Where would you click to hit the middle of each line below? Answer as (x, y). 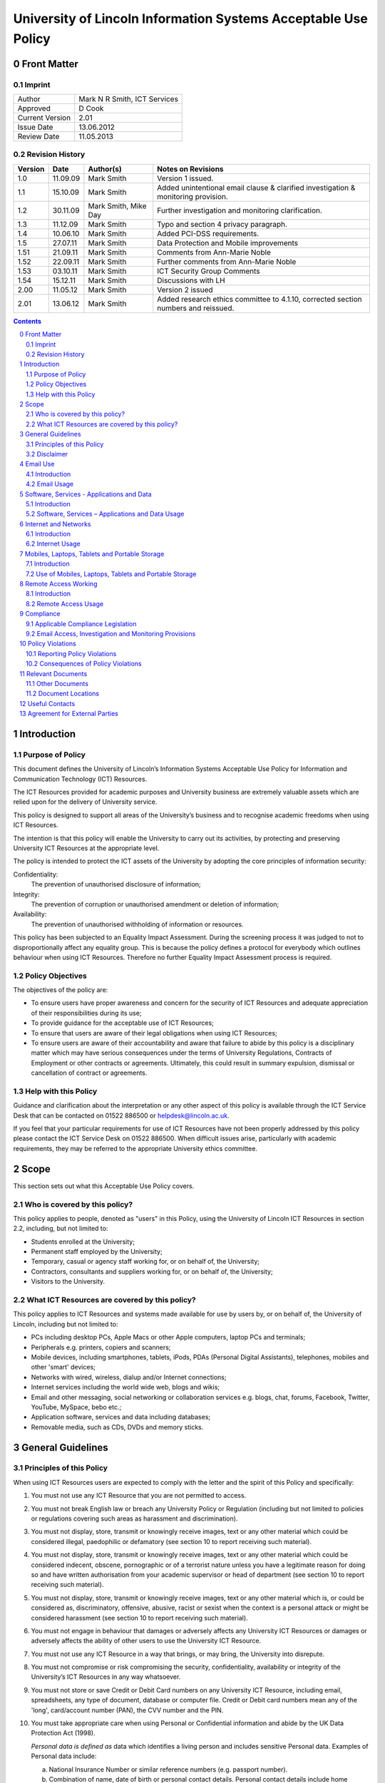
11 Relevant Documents (53, 673)
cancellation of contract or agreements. (89, 1073)
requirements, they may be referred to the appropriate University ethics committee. (135, 1148)
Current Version (44, 118)
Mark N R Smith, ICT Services (128, 99)
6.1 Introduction (48, 534)
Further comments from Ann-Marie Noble (227, 262)
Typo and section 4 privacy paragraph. (222, 224)
